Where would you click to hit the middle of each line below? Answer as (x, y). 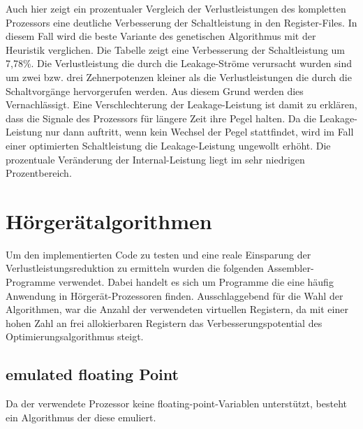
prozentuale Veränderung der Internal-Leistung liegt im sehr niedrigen (155, 159)
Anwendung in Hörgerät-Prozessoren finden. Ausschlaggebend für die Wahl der (175, 295)
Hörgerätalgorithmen (109, 220)
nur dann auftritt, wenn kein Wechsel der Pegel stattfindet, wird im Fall (200, 132)
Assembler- (290, 268)
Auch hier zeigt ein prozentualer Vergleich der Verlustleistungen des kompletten (176, 8)
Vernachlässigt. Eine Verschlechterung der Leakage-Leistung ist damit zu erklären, (181, 104)
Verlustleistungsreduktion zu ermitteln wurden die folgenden (135, 268)
